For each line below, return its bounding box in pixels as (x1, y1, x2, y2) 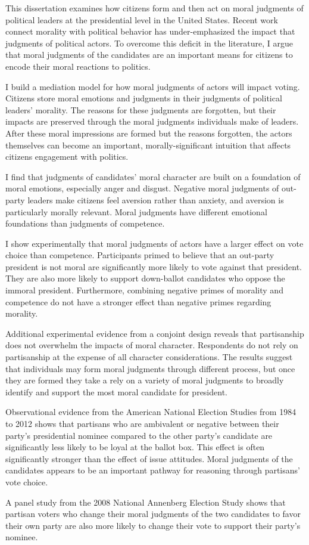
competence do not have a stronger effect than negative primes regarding (5, 295, 271, 308)
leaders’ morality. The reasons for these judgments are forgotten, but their (5, 103, 276, 116)
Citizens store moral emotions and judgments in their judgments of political (5, 92, 282, 104)
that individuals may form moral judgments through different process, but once (5, 362, 295, 374)
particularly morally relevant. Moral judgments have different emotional (5, 205, 267, 218)
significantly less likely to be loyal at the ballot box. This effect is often (5, 441, 265, 453)
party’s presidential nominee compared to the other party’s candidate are (5, 429, 273, 441)
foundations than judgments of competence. (5, 217, 165, 230)
